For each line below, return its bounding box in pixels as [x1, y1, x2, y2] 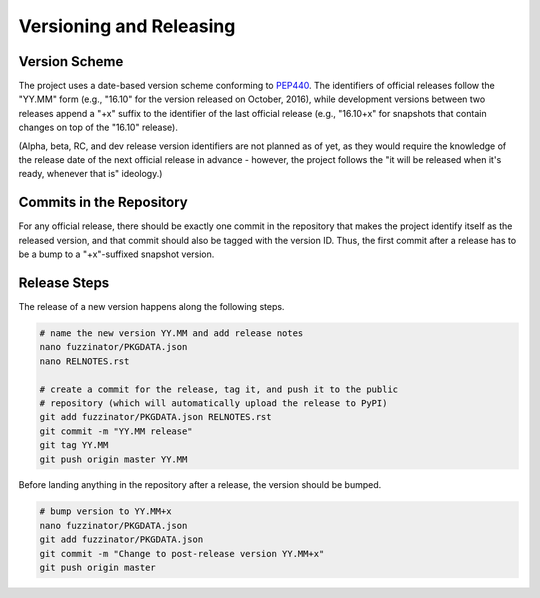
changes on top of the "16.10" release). [18, 121, 179, 134]
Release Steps [18, 274, 110, 291]
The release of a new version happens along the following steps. [18, 301, 285, 312]
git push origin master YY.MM [39, 453, 188, 465]
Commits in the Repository [18, 194, 189, 211]
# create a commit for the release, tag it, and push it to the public [39, 383, 399, 395]
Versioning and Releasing [18, 15, 236, 37]
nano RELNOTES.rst [39, 355, 130, 367]
